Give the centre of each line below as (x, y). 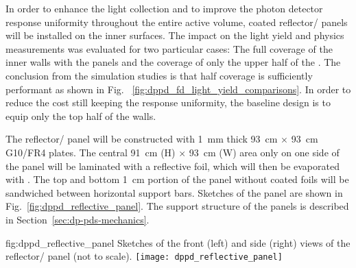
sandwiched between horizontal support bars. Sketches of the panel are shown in (174, 192)
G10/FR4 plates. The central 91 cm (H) (91, 152)
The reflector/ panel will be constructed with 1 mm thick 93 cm (142, 139)
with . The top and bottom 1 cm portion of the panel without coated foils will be (177, 179)
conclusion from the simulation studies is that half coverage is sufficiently (159, 75)
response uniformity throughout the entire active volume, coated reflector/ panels (177, 22)
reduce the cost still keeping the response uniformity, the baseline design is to (168, 102)
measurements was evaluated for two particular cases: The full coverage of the (169, 48)
